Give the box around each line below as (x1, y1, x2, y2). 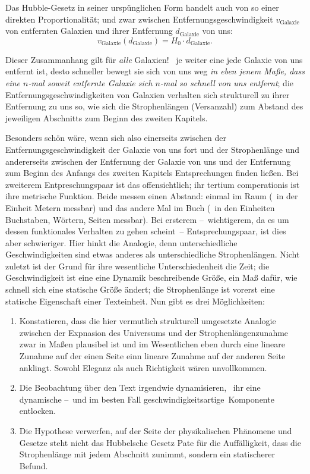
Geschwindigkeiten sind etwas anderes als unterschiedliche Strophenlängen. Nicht (5, 248, 300, 260)
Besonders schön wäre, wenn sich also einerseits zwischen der (5, 131, 226, 144)
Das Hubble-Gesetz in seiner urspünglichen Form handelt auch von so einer (5, 1, 279, 13)
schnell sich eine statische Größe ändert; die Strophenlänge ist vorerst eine (5, 283, 275, 296)
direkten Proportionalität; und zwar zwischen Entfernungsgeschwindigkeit (5, 12, 273, 25)
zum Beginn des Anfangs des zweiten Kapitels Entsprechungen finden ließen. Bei (5, 167, 299, 179)
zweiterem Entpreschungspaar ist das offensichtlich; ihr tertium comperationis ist (5, 178, 300, 190)
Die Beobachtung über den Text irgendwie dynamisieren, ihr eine (19, 381, 261, 394)
